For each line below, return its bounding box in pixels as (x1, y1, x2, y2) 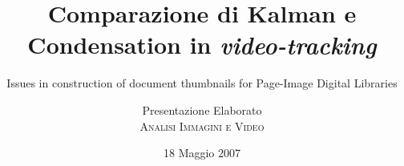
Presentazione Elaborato (142, 101, 262, 118)
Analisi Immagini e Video (139, 117, 265, 134)
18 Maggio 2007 (163, 144, 241, 161)
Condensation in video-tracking (27, 28, 377, 62)
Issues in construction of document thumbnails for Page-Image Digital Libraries (6, 75, 398, 91)
